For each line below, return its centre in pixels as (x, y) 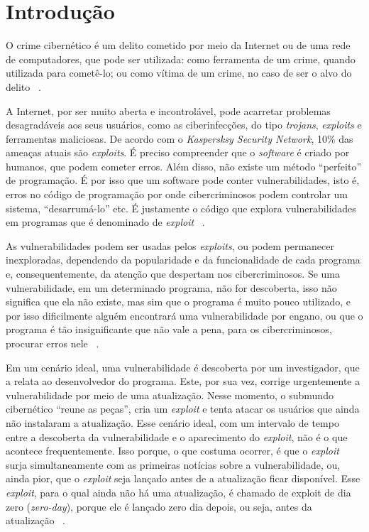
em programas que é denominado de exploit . (105, 222)
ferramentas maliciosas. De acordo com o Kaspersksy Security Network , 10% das (180, 138)
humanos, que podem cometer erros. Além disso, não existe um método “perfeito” (183, 166)
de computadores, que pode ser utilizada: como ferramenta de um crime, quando (181, 59)
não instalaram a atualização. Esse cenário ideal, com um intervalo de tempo (172, 422)
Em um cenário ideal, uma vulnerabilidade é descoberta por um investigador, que (183, 367)
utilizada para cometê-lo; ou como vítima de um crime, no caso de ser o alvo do (179, 73)
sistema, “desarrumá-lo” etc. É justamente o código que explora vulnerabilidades (181, 208)
